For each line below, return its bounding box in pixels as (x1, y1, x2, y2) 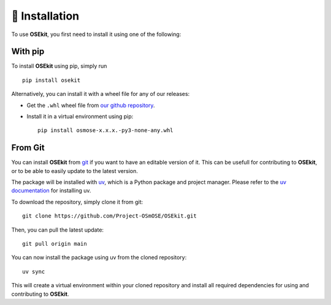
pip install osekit (22, 76, 81, 84)
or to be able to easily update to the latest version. (11, 167, 138, 174)
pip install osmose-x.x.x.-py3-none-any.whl (37, 127, 174, 134)
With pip (11, 46, 45, 57)
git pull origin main (22, 240, 87, 248)
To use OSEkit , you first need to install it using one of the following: (11, 31, 181, 38)
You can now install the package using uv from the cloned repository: (11, 254, 187, 261)
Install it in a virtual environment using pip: (26, 113, 134, 120)
